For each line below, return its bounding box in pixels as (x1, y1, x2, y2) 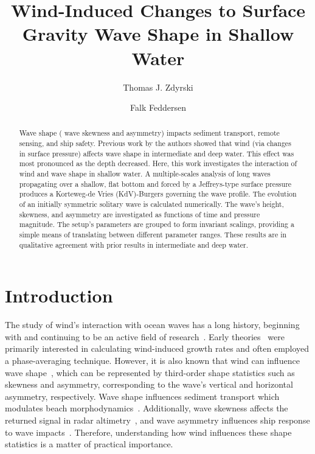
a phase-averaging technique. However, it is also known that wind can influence (5, 354, 300, 367)
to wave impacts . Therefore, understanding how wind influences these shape (5, 425, 292, 438)
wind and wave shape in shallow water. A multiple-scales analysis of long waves (19, 169, 271, 179)
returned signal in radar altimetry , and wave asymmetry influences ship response (5, 414, 310, 427)
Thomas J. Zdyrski (123, 80, 193, 93)
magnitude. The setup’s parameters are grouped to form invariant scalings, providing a (19, 219, 294, 229)
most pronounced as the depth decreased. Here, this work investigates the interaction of (19, 158, 297, 169)
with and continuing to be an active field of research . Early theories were (5, 330, 285, 343)
